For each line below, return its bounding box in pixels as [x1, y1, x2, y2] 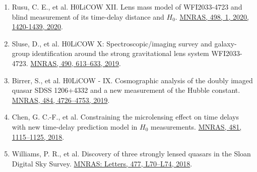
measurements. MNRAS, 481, [150, 121, 242, 132]
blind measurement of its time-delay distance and [12, 11, 164, 22]
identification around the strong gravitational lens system [32, 48, 209, 59]
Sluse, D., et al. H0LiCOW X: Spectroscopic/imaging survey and [12, 38, 212, 48]
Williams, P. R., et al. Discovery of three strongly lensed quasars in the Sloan [12, 148, 251, 159]
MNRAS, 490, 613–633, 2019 [30, 58, 119, 68]
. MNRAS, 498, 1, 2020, [175, 11, 249, 22]
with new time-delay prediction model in [12, 121, 138, 132]
